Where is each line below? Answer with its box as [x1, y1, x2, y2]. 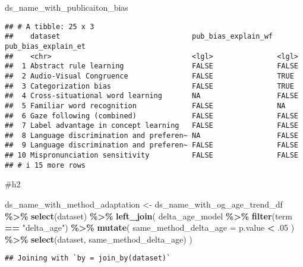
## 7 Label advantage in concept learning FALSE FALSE [5, 121, 298, 130]
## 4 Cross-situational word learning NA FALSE [5, 92, 298, 100]
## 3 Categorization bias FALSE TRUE [5, 81, 294, 90]
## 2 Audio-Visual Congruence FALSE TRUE [5, 71, 294, 80]
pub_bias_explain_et [5, 42, 86, 51]
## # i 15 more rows [5, 161, 86, 169]
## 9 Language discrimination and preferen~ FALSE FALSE [5, 141, 298, 150]
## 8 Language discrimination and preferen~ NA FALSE [5, 131, 298, 140]
